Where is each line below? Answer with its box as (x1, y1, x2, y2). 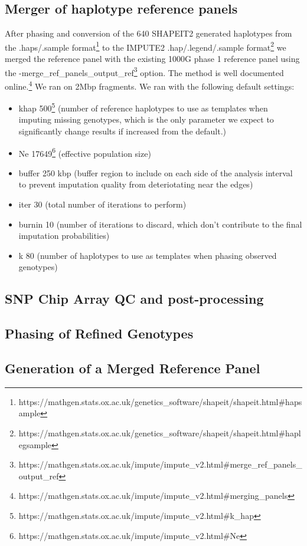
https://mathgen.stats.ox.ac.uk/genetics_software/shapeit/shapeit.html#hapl (18, 426, 301, 439)
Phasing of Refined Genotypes (5, 324, 194, 343)
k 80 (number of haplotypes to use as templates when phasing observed (18, 249, 277, 261)
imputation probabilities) (18, 229, 110, 242)
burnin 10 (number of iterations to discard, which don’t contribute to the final (18, 218, 302, 230)
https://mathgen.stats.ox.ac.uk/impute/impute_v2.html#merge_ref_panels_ (18, 458, 302, 471)
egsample (18, 438, 52, 450)
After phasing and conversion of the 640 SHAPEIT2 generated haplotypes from (5, 27, 292, 40)
